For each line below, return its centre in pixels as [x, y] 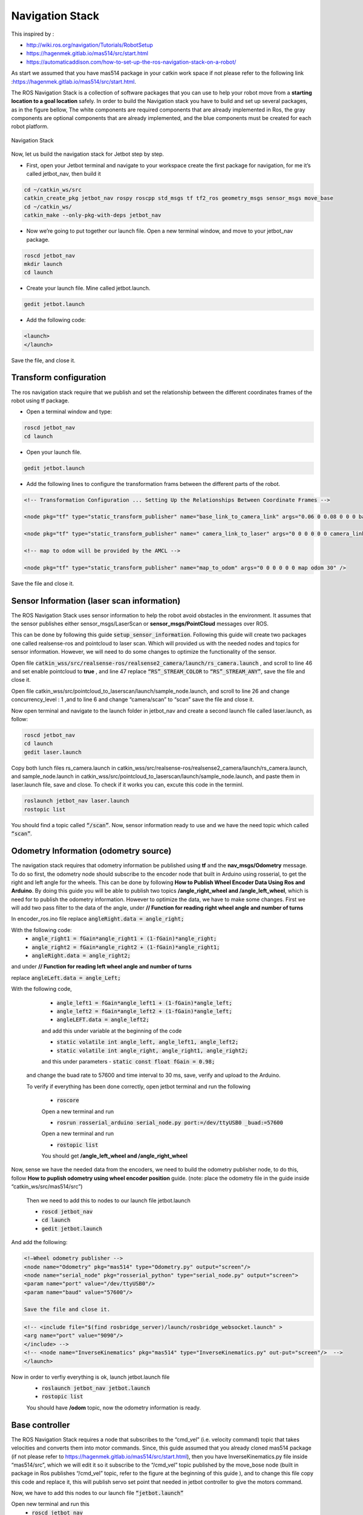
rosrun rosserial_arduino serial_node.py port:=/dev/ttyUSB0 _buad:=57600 [170, 1122]
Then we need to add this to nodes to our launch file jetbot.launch [108, 1200]
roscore [68, 1100]
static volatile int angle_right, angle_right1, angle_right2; [152, 1051]
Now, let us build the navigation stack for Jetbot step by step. [88, 154]
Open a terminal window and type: [69, 411]
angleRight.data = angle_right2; [81, 956]
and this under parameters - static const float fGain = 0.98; [128, 1061]
